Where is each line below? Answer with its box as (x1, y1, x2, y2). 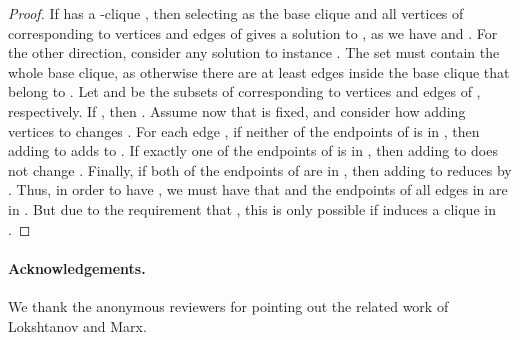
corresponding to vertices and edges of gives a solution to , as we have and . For (8, 22, 498, 43)
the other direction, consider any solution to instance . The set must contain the (8, 42, 500, 63)
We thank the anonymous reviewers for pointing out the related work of (8, 295, 449, 316)
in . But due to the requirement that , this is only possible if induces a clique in (8, 198, 496, 219)
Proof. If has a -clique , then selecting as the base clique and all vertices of (8, 3, 464, 23)
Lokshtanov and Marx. (8, 315, 147, 336)
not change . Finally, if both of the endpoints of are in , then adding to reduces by (8, 159, 512, 180)
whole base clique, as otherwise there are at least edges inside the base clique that (8, 61, 510, 82)
